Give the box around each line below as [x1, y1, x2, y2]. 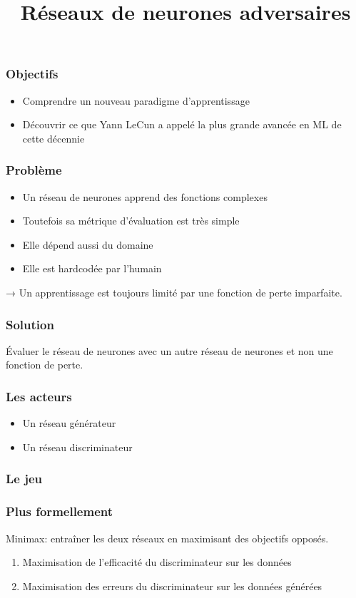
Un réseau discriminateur [22, 439, 133, 454]
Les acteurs [6, 387, 72, 405]
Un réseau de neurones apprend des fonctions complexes [22, 189, 268, 204]
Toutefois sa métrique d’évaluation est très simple [22, 213, 240, 228]
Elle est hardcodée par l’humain [22, 261, 162, 276]
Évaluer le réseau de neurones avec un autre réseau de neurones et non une [6, 343, 333, 358]
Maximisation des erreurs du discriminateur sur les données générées [22, 578, 322, 593]
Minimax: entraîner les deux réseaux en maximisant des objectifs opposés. [6, 530, 329, 545]
